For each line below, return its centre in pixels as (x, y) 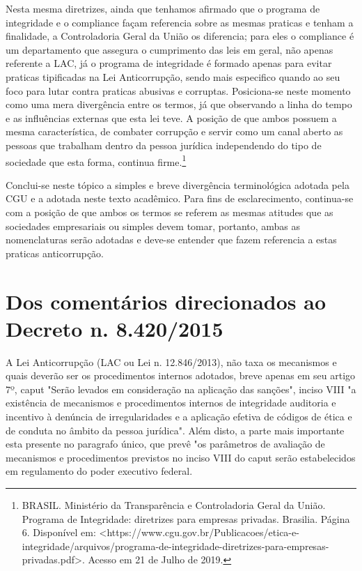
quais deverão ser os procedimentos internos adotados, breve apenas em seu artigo (181, 375)
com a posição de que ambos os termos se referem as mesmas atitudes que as (170, 212)
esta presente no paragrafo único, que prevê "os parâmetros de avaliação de (165, 444)
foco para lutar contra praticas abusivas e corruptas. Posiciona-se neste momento (178, 90)
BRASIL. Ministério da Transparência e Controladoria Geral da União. (174, 505)
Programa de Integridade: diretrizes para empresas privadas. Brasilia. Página (186, 518)
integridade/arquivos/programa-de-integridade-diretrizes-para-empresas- (175, 546)
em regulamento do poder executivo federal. (99, 471)
